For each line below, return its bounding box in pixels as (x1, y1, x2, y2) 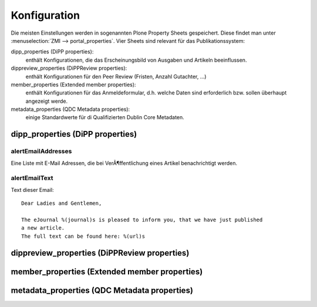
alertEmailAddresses (11, 147, 72, 156)
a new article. (21, 225, 65, 231)
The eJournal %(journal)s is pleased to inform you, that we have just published (21, 216, 263, 223)
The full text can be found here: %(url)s (21, 232, 146, 239)
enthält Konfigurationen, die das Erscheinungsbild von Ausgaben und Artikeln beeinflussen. (25, 56, 247, 63)
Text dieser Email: (11, 186, 54, 193)
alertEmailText (11, 174, 53, 182)
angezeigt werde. (25, 97, 68, 104)
